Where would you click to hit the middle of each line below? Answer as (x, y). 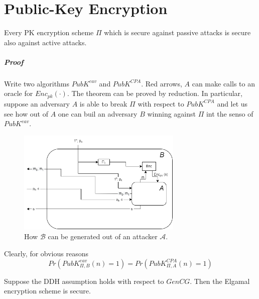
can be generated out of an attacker (103, 236)
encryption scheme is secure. (47, 291)
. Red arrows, (162, 83)
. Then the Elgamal (220, 281)
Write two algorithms (37, 83)
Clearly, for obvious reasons (46, 253)
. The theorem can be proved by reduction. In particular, (155, 93)
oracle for (19, 93)
